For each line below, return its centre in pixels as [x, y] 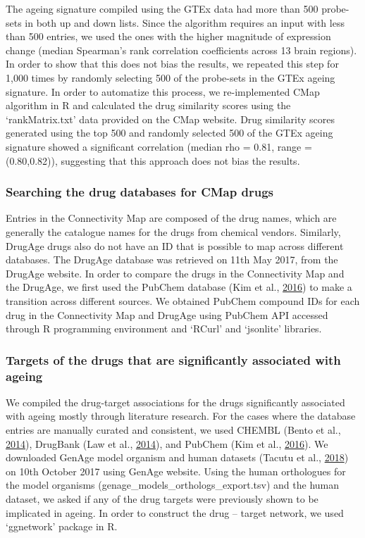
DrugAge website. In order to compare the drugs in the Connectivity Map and [175, 273]
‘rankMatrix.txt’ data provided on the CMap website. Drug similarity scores [171, 119]
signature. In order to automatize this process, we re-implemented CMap [163, 91]
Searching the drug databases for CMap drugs [140, 192]
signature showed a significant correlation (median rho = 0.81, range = [159, 146]
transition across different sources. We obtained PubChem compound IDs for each [183, 300]
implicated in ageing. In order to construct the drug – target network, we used [175, 512]
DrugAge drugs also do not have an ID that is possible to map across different [175, 245]
